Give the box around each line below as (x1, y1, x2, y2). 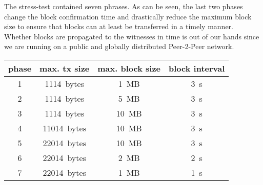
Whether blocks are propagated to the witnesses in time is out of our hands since (4, 31, 259, 41)
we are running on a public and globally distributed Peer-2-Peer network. (4, 41, 234, 52)
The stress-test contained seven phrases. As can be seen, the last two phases (4, 1, 243, 11)
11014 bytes (43, 122, 86, 134)
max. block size (97, 62, 161, 74)
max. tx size (39, 62, 90, 74)
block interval (169, 62, 225, 74)
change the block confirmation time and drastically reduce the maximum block (4, 11, 252, 21)
